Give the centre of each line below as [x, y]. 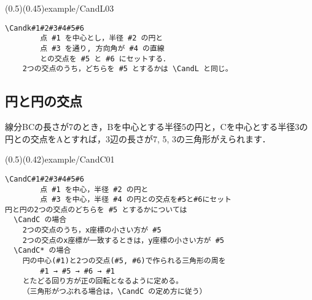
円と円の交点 [44, 101]
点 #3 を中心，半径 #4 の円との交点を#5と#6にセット [136, 200]
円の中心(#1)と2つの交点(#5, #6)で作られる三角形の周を [124, 261]
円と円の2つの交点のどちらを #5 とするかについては [96, 210]
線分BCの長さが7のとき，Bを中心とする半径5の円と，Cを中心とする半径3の [157, 127]
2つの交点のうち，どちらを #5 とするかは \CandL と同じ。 [127, 69]
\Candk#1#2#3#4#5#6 [45, 28]
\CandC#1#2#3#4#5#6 [45, 179]
